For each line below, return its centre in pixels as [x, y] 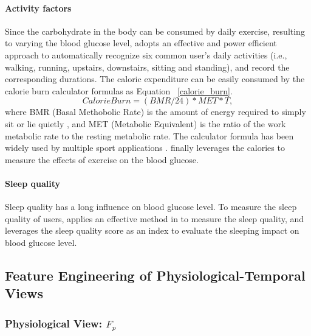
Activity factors [38, 8]
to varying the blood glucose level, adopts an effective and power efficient [141, 43]
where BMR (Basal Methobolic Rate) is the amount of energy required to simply [155, 112]
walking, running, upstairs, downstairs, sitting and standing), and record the [147, 67]
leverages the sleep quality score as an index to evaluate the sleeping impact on [152, 230]
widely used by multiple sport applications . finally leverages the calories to [145, 148]
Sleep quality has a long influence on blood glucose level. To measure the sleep [151, 207]
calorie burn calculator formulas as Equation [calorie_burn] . [119, 90]
